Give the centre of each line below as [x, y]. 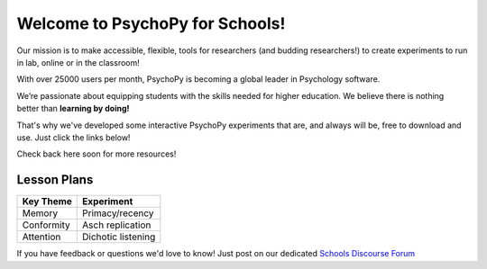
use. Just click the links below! [74, 137]
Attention [41, 237]
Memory [40, 213]
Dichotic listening [119, 237]
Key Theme [47, 202]
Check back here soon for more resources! [96, 154]
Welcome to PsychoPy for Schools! [151, 23]
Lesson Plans [55, 180]
